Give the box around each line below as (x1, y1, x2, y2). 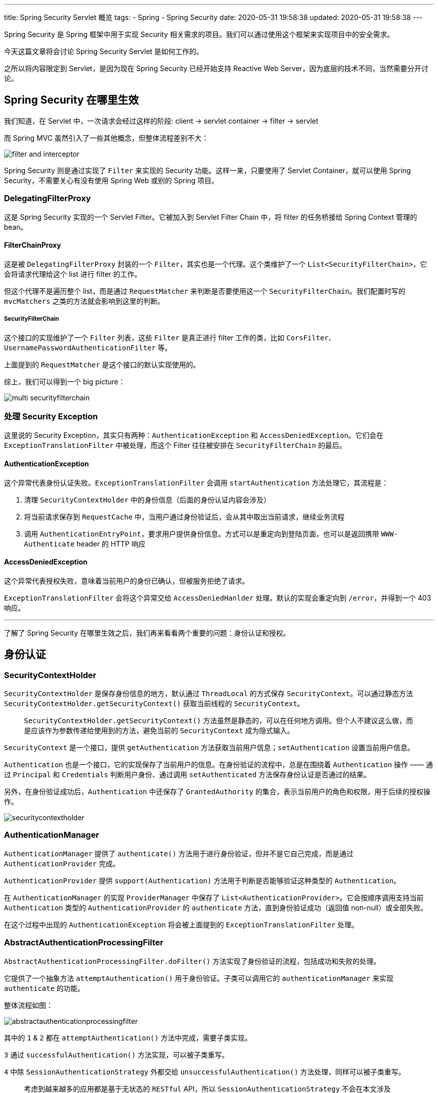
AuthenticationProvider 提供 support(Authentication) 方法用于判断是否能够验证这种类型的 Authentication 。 (4, 876, 401, 885)
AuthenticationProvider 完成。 (4, 859, 120, 868)
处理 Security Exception (4, 411, 98, 421)
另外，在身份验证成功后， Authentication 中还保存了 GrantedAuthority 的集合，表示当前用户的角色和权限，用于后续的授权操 (4, 787, 430, 796)
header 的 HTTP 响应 (76, 539, 145, 548)
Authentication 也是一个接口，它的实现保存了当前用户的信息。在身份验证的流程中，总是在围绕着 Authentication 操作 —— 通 (4, 760, 433, 769)
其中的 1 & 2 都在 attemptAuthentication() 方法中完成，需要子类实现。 (4, 1033, 252, 1042)
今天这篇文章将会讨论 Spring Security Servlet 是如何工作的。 (4, 47, 203, 56)
